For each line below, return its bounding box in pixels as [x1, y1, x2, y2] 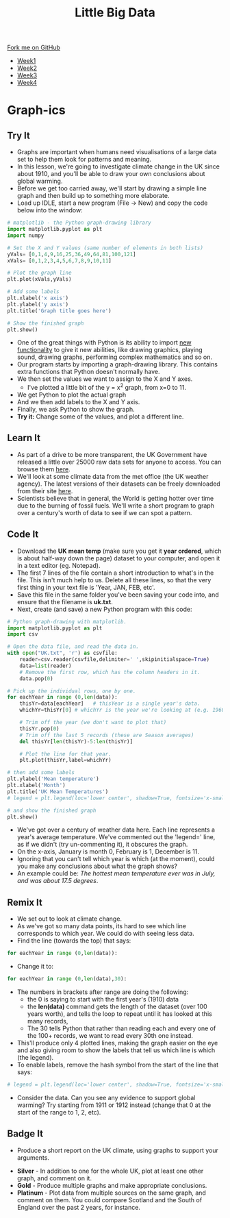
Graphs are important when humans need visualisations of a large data [16, 148, 217, 156]
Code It [7, 529, 39, 540]
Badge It [7, 1128, 43, 1140]
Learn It [7, 432, 41, 444]
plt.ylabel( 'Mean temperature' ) [7, 775, 99, 782]
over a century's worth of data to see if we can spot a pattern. [16, 508, 192, 517]
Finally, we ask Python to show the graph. [16, 406, 135, 414]
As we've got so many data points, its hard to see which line [16, 922, 187, 930]
